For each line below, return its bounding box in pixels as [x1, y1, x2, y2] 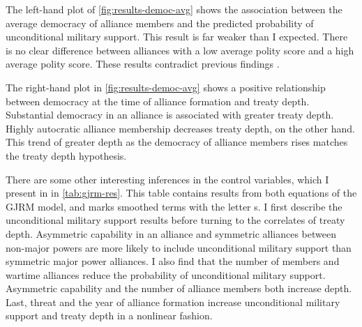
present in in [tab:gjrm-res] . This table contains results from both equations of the [6, 185, 357, 200]
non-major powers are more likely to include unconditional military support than [6, 240, 352, 254]
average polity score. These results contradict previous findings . [6, 56, 280, 71]
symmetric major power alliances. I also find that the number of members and [6, 254, 340, 268]
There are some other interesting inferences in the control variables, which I [6, 172, 329, 186]
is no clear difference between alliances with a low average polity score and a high [6, 43, 354, 57]
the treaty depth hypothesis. [6, 148, 127, 162]
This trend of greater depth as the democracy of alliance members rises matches [6, 135, 348, 149]
